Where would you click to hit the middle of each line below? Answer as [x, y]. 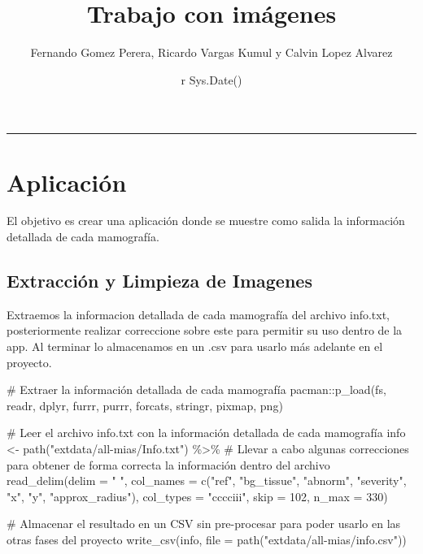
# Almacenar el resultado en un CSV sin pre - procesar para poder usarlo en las [204, 524]
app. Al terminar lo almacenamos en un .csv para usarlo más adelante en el [195, 346]
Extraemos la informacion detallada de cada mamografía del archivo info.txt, [198, 314]
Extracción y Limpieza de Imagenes [159, 281]
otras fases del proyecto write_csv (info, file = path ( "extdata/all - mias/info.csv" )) [207, 539]
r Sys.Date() [211, 79]
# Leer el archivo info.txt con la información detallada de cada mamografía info [206, 433]
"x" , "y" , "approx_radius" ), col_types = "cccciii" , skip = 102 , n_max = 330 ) [197, 496]
